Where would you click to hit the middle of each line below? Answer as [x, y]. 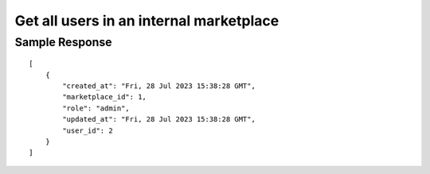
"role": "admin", [96, 108]
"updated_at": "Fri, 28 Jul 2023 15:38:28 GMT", [159, 120]
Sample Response [63, 42]
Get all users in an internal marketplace [147, 21]
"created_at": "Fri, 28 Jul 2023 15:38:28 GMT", [159, 86]
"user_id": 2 [88, 130]
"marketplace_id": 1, [105, 97]
